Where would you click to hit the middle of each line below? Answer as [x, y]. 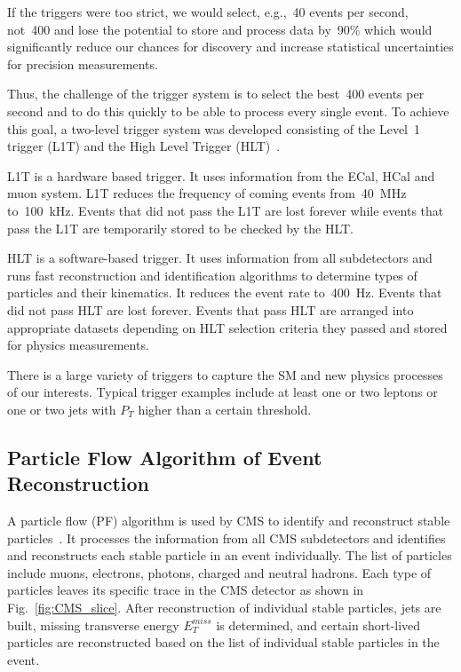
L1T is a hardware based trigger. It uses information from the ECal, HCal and [221, 175]
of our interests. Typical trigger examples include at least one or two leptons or [223, 392]
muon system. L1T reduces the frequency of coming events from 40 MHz [207, 193]
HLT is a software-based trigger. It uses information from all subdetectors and [220, 258]
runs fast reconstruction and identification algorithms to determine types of [212, 275]
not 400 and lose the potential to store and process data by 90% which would [220, 29]
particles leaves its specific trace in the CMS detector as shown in [186, 590]
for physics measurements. [78, 345]
